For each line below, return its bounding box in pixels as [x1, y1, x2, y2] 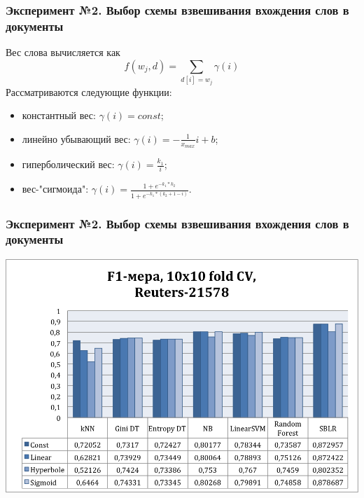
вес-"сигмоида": [22, 181, 89, 196]
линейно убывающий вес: [22, 131, 131, 146]
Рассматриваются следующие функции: [6, 84, 172, 99]
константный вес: [22, 108, 96, 123]
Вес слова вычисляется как [6, 45, 120, 60]
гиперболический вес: [22, 157, 115, 172]
